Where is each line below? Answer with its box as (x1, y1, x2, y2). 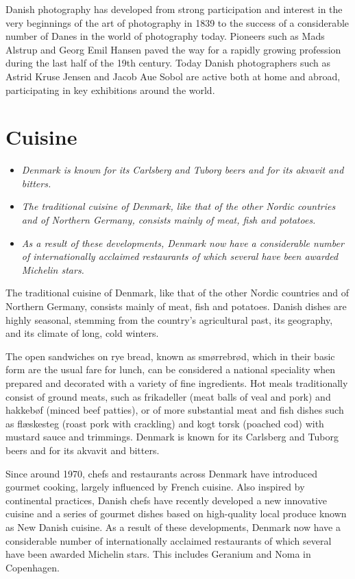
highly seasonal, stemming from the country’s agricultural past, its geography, (5, 312, 333, 327)
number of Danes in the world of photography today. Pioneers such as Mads (5, 29, 325, 43)
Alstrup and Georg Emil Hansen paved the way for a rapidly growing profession (5, 42, 341, 56)
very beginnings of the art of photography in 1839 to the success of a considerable (5, 15, 350, 29)
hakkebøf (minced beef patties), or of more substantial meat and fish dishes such (5, 403, 344, 417)
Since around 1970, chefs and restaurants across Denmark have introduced (5, 466, 318, 480)
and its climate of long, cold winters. (5, 326, 159, 340)
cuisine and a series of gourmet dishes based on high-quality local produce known (5, 506, 347, 521)
